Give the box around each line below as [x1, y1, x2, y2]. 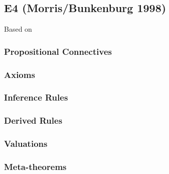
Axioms [4, 68, 35, 80]
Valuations [4, 137, 48, 150]
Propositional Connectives [4, 45, 112, 57]
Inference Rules [4, 91, 68, 104]
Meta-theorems [4, 160, 67, 172]
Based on [4, 24, 32, 34]
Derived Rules [4, 114, 63, 127]
